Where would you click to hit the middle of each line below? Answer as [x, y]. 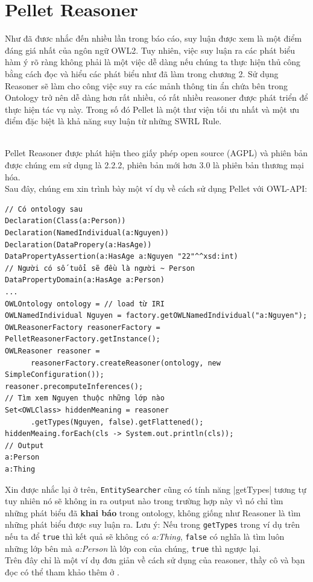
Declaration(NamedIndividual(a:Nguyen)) [87, 233]
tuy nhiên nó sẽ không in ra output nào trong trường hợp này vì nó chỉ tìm [144, 501]
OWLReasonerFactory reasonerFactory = [83, 327]
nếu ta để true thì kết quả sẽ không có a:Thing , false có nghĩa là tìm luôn [145, 536]
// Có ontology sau [44, 209]
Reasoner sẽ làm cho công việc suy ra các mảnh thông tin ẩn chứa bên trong [147, 85]
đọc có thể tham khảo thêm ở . [62, 571]
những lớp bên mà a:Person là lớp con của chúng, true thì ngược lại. [133, 548]
